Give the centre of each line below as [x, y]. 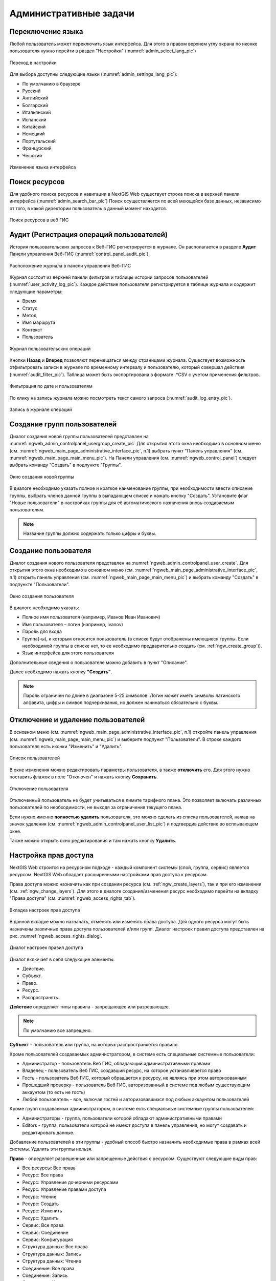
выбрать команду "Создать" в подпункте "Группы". [66, 465]
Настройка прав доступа [52, 855]
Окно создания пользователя [42, 596]
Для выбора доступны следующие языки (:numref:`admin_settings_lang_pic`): [94, 74]
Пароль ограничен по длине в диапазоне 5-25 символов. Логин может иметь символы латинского [132, 695]
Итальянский [37, 112]
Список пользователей [35, 758]
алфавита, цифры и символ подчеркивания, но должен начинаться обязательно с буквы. [121, 703]
